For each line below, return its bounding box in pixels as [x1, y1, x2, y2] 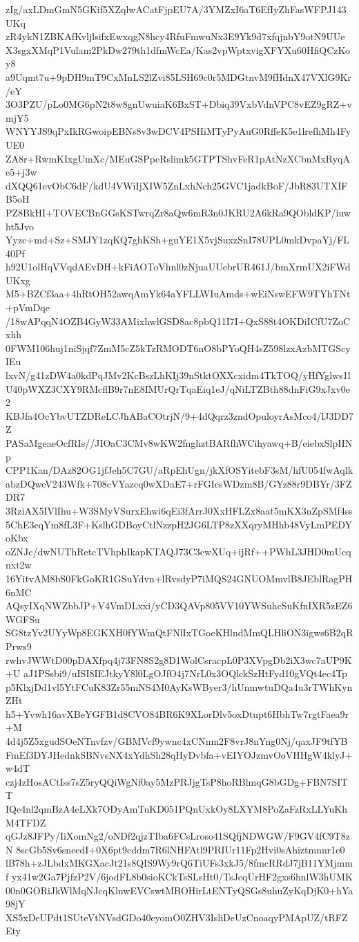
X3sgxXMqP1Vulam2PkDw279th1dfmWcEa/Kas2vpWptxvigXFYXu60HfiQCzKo [6, 42, 350, 57]
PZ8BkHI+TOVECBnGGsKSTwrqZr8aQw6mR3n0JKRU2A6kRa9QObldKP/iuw [6, 205, 351, 219]
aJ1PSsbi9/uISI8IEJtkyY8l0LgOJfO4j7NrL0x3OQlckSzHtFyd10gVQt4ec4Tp [23, 666, 347, 681]
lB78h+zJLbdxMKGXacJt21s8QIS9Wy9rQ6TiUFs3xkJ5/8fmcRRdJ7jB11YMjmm [6, 856, 353, 870]
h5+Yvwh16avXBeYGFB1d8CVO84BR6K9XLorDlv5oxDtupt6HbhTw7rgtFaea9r [6, 706, 349, 721]
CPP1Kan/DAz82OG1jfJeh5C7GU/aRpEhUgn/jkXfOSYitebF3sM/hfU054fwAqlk [6, 463, 353, 477]
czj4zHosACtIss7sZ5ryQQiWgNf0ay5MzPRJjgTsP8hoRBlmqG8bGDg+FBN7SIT [6, 774, 348, 788]
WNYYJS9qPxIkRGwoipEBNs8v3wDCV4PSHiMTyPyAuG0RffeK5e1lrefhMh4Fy [6, 124, 351, 138]
